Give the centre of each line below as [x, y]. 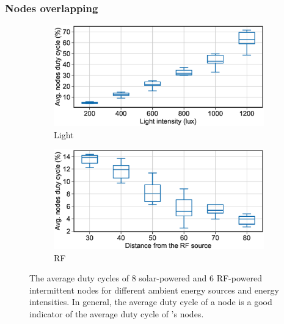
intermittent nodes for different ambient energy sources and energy [154, 290]
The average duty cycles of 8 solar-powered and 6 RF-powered [146, 278]
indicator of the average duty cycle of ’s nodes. [117, 313]
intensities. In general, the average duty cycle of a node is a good [151, 302]
